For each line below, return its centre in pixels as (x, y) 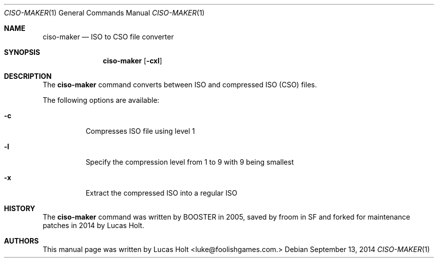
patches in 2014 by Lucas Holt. (93, 225)
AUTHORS (21, 241)
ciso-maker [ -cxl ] (132, 61)
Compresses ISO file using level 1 (140, 131)
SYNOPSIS (22, 52)
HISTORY (20, 208)
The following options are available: (101, 100)
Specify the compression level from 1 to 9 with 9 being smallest (190, 162)
